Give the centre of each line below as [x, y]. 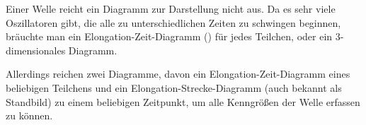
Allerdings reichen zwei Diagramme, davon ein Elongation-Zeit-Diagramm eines [178, 74]
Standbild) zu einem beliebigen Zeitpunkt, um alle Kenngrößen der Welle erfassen [183, 101]
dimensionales [36, 50]
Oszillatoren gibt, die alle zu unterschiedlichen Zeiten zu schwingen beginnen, [173, 22]
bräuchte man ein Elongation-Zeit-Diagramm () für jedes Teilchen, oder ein [169, 36]
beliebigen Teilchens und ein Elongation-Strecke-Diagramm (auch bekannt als [174, 87]
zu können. [29, 115]
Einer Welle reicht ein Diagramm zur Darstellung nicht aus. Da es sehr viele [171, 8]
